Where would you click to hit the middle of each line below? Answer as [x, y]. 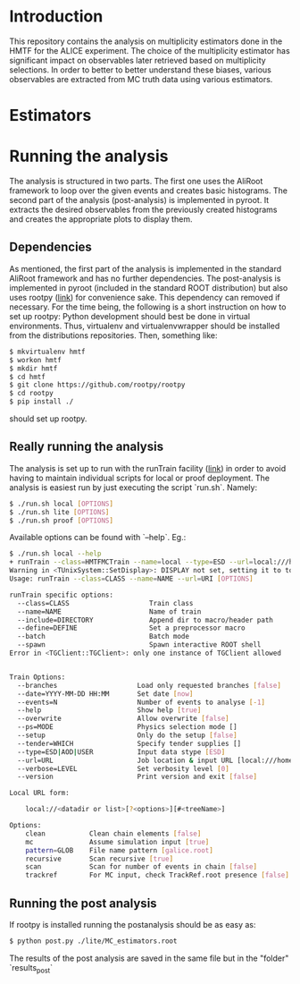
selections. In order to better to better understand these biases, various [141, 70]
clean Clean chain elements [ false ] [113, 834]
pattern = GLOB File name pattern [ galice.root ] [120, 850]
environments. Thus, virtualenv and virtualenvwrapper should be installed [145, 326]
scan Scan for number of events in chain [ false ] [141, 867]
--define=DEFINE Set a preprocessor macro [131, 628]
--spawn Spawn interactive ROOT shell [139, 645]
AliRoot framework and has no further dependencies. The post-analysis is [145, 278]
